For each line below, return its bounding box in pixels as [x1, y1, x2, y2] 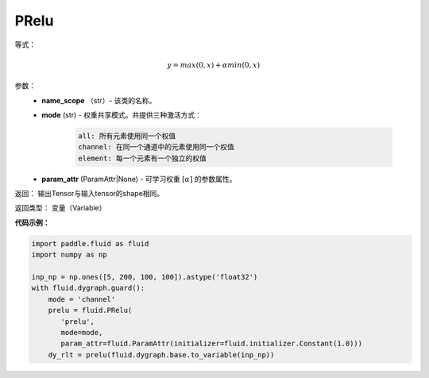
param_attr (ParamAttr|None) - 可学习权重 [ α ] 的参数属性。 [41, 174, 237, 183]
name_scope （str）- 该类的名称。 [41, 95, 157, 105]
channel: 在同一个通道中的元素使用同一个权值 [78, 143, 234, 152]
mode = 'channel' [48, 295, 116, 303]
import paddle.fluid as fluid [31, 239, 149, 248]
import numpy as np [31, 250, 107, 260]
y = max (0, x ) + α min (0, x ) [167, 60, 261, 69]
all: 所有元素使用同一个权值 [78, 131, 176, 141]
